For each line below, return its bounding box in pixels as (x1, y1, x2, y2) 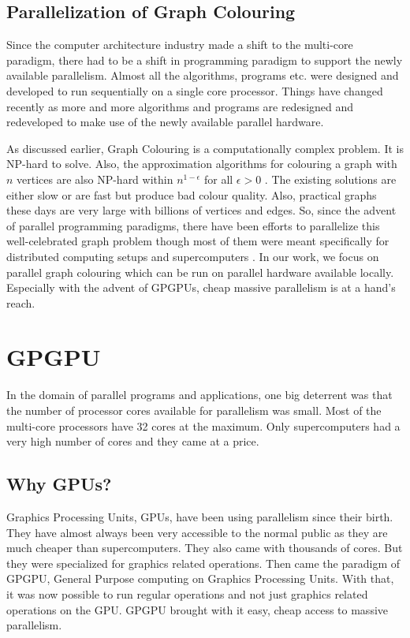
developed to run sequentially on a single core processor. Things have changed (6, 82, 383, 99)
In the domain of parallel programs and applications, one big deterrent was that (6, 386, 393, 403)
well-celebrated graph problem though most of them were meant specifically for (6, 233, 389, 249)
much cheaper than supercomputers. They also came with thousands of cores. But (6, 539, 403, 556)
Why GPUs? (6, 472, 112, 496)
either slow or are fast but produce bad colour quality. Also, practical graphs (6, 186, 377, 203)
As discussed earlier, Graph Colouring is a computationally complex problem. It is (6, 140, 404, 156)
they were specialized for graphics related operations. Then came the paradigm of (6, 554, 400, 571)
